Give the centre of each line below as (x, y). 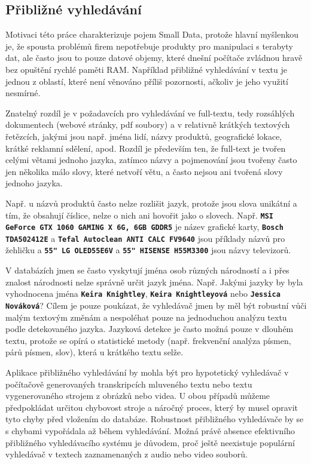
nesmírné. (23, 93)
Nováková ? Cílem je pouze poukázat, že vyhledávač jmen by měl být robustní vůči (156, 305)
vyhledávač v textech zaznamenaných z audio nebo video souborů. (126, 454)
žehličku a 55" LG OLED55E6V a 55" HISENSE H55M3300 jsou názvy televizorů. (148, 250)
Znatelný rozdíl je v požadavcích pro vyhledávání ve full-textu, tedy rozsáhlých (150, 113)
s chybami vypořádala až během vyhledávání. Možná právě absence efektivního (150, 430)
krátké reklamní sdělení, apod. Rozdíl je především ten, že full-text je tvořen (146, 148)
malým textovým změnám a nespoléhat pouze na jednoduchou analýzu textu (146, 317)
